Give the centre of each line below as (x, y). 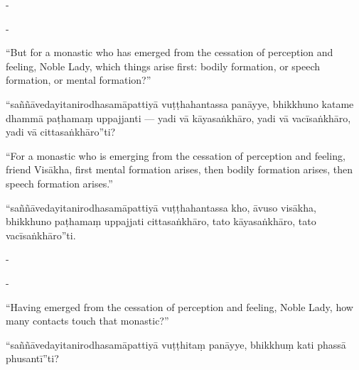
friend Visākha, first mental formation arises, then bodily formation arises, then (179, 169)
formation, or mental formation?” (79, 80)
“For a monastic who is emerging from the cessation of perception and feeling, (176, 155)
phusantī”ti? (32, 358)
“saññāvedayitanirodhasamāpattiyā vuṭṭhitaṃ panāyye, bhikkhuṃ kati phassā (176, 344)
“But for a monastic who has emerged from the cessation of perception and (170, 52)
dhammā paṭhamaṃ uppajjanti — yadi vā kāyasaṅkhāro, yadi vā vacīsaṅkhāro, (178, 118)
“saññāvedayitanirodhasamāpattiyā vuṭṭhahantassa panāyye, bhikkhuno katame (180, 103)
